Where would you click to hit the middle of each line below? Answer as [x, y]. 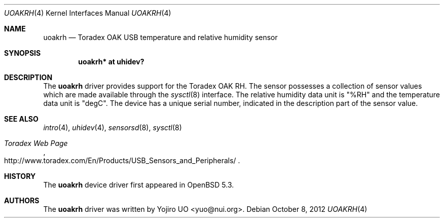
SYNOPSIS [23, 53]
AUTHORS [22, 200]
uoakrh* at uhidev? [111, 62]
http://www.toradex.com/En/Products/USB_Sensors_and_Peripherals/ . [122, 160]
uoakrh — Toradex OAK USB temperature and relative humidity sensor [160, 37]
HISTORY [20, 176]
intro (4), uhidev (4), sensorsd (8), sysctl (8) [113, 127]
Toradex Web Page [36, 143]
